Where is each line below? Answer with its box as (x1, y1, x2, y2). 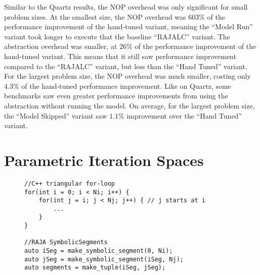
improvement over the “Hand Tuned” (126, 110, 242, 121)
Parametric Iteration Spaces (4, 149, 204, 170)
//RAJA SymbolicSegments (24, 239, 108, 246)
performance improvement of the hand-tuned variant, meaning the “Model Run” (4, 21, 253, 32)
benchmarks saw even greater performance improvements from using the (4, 90, 228, 101)
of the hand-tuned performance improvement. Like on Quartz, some (21, 80, 231, 91)
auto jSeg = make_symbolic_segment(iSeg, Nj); (24, 255, 184, 263)
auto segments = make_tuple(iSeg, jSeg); (24, 264, 166, 271)
